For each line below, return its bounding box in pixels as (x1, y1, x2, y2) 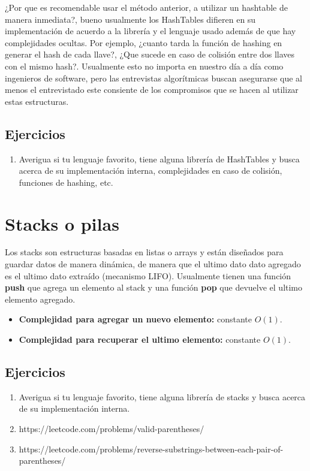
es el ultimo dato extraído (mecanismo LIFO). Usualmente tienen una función (5, 269, 291, 282)
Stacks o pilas (5, 211, 119, 236)
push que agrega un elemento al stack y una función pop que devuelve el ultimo (5, 281, 303, 294)
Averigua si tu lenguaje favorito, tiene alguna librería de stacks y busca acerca (19, 390, 306, 403)
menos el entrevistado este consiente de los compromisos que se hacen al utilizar (5, 83, 299, 96)
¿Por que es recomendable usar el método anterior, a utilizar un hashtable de (5, 1, 288, 13)
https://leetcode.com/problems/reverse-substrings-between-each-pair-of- (19, 442, 284, 455)
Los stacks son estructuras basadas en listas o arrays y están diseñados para (5, 246, 284, 258)
